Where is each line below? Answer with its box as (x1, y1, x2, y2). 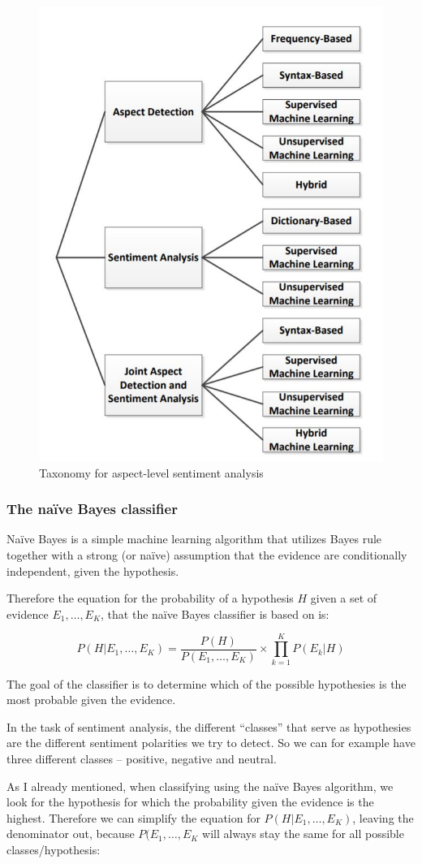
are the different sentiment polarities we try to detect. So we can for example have (6, 734, 416, 751)
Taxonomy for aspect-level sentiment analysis (39, 464, 264, 481)
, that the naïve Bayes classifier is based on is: (101, 605, 329, 622)
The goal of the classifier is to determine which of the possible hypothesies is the (6, 675, 407, 692)
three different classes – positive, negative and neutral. (6, 750, 277, 767)
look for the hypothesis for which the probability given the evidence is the (6, 793, 374, 810)
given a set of (310, 590, 377, 607)
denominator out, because (6, 825, 135, 842)
